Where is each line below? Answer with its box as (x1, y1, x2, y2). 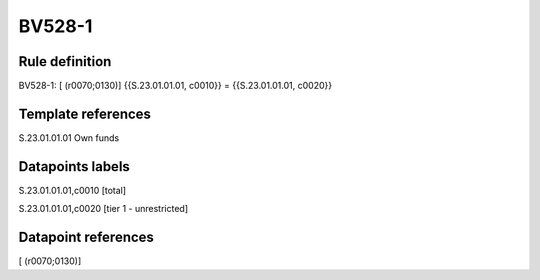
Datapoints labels (18, 158, 130, 175)
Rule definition (18, 53, 112, 70)
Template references (18, 105, 152, 122)
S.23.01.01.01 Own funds (18, 131, 120, 144)
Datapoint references (18, 229, 155, 246)
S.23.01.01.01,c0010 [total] (18, 184, 127, 196)
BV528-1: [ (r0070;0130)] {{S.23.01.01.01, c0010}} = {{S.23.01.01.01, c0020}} (18, 80, 333, 92)
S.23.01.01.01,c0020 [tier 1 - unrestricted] (18, 203, 189, 215)
